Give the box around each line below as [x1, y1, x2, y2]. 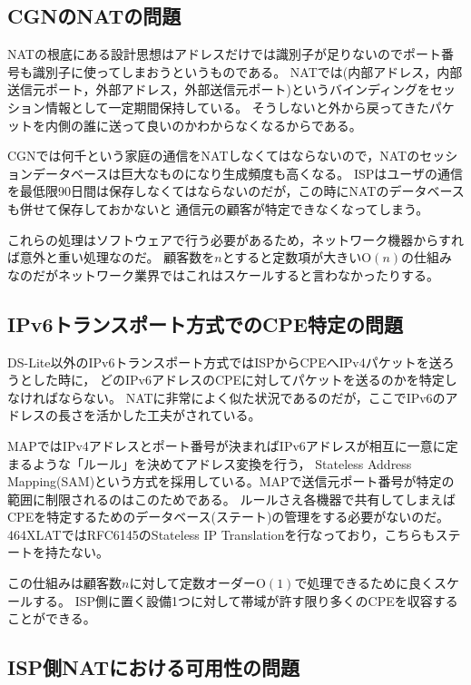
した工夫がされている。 [121, 406, 261, 425]
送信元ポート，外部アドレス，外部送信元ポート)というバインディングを [7, 80, 431, 99]
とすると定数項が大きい [221, 248, 362, 267]
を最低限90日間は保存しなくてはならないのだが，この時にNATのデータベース [7, 181, 465, 201]
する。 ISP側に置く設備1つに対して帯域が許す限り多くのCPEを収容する [32, 591, 458, 610]
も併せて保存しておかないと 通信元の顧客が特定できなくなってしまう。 [7, 199, 429, 218]
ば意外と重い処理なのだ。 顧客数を [7, 248, 215, 267]
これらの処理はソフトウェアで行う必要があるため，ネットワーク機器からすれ [7, 230, 465, 249]
